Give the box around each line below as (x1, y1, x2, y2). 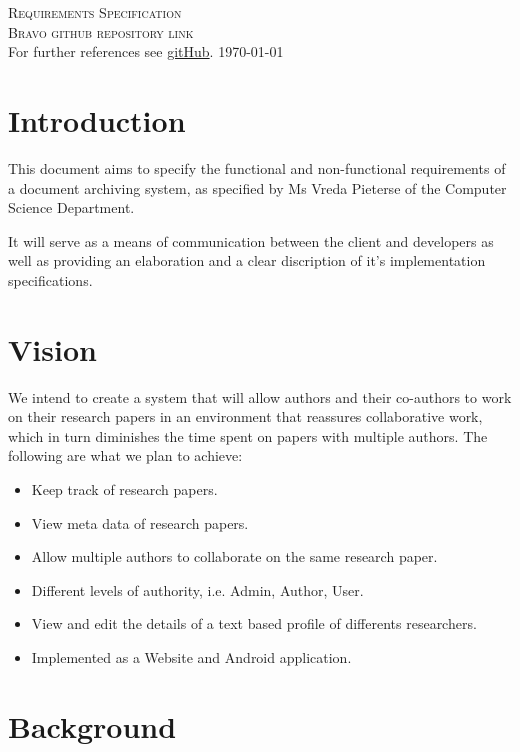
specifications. (8, 269, 93, 290)
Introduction (8, 99, 186, 140)
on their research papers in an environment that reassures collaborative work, (8, 406, 483, 427)
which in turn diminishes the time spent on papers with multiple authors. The (8, 425, 488, 446)
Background (8, 705, 177, 746)
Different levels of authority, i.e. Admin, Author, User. (31, 579, 364, 600)
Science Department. (8, 197, 135, 218)
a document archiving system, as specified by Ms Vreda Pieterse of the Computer (8, 177, 507, 198)
